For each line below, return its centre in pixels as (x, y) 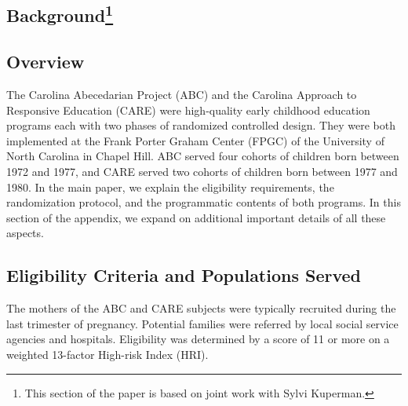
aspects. (25, 233)
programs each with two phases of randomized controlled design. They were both (201, 125)
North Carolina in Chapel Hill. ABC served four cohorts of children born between (203, 156)
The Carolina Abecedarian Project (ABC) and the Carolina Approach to (182, 94)
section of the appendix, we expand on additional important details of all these (196, 217)
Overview (46, 62)
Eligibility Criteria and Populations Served (184, 275)
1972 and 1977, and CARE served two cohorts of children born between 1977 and (202, 171)
